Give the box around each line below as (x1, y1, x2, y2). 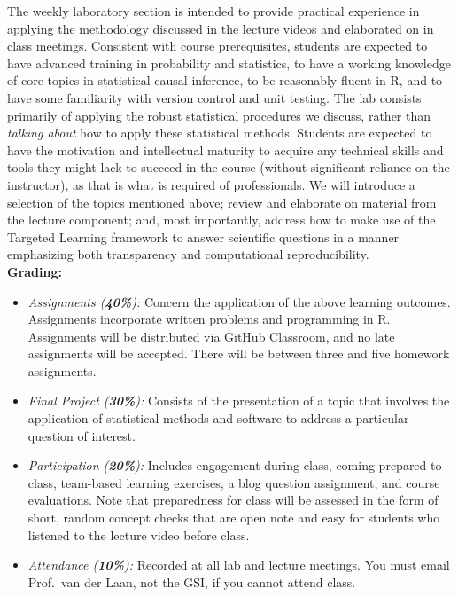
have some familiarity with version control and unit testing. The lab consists (7, 88, 422, 106)
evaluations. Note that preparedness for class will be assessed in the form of (27, 491, 439, 509)
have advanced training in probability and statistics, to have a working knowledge (7, 53, 451, 72)
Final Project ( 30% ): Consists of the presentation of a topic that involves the (27, 391, 450, 410)
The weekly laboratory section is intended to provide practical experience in (7, 2, 420, 20)
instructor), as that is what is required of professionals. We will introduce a (7, 175, 415, 193)
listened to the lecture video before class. (27, 525, 250, 544)
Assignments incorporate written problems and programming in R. (27, 310, 391, 328)
